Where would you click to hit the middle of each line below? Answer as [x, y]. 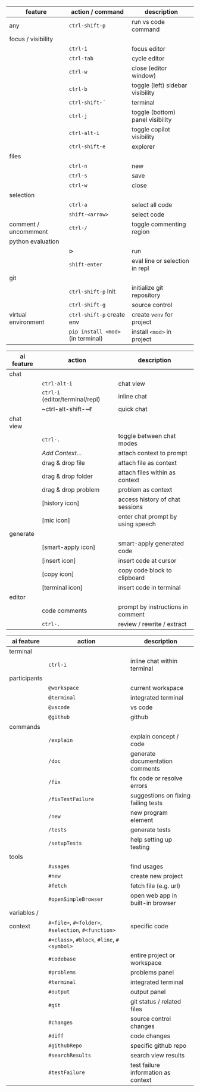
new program [149, 813]
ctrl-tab [81, 58]
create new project [157, 876]
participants [26, 678]
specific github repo [158, 1046]
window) [144, 76]
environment [27, 322]
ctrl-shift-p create [97, 315]
